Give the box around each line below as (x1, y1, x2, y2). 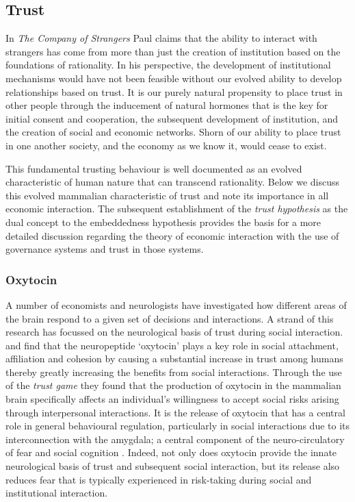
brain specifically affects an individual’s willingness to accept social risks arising (5, 392, 339, 406)
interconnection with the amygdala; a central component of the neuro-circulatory (5, 431, 345, 446)
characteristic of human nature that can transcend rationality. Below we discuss (5, 175, 340, 189)
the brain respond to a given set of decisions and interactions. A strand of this (5, 311, 334, 325)
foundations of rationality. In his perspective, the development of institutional (5, 58, 331, 72)
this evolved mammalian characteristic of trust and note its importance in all (5, 188, 329, 202)
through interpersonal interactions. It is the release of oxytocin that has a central (5, 405, 345, 419)
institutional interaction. (5, 486, 108, 500)
